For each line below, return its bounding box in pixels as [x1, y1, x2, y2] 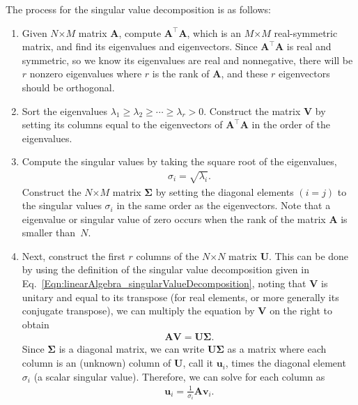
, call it [182, 356, 214, 370]
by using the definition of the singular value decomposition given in [22, 262, 309, 277]
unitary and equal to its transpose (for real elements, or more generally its [22, 289, 339, 304]
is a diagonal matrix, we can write [59, 342, 205, 356]
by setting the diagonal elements [155, 184, 294, 199]
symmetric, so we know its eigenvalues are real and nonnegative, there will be [22, 52, 353, 67]
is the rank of [152, 66, 210, 81]
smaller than [22, 225, 76, 240]
